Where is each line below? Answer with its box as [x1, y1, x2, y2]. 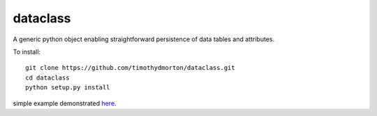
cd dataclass [25, 73, 70, 82]
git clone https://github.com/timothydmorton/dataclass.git [25, 64, 235, 72]
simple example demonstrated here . [13, 99, 117, 108]
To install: [13, 48, 41, 56]
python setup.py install [25, 84, 110, 92]
